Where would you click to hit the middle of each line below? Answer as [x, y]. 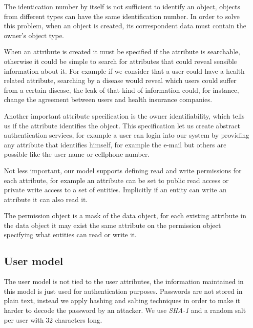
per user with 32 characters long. [53, 319]
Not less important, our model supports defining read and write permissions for [123, 170]
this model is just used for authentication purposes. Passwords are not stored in [123, 291]
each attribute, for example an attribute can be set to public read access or [116, 180]
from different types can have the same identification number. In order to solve [122, 16]
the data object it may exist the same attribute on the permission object [113, 225]
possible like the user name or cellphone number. [77, 154]
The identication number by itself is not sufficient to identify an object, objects [122, 6]
